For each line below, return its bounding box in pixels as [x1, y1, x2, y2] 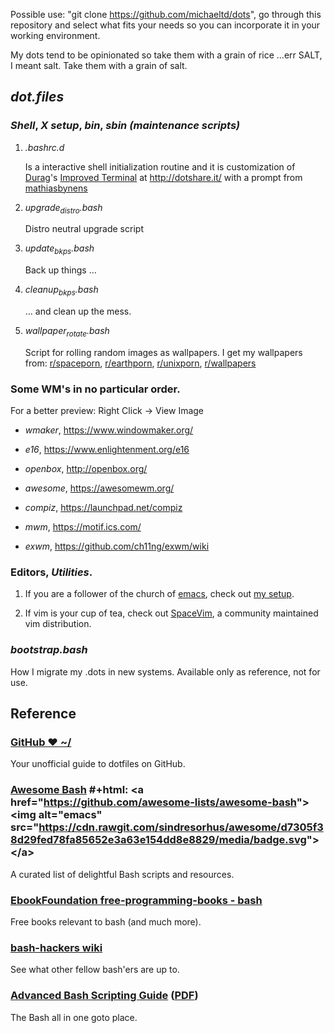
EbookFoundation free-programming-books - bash [10, 893, 263, 907]
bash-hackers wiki [10, 940, 103, 954]
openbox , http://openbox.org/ [24, 463, 148, 475]
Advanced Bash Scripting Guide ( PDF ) [10, 989, 199, 1003]
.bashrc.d [24, 141, 65, 153]
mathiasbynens [24, 182, 88, 194]
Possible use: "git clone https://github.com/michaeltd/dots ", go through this [10, 9, 322, 20]
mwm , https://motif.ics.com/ [24, 521, 142, 533]
